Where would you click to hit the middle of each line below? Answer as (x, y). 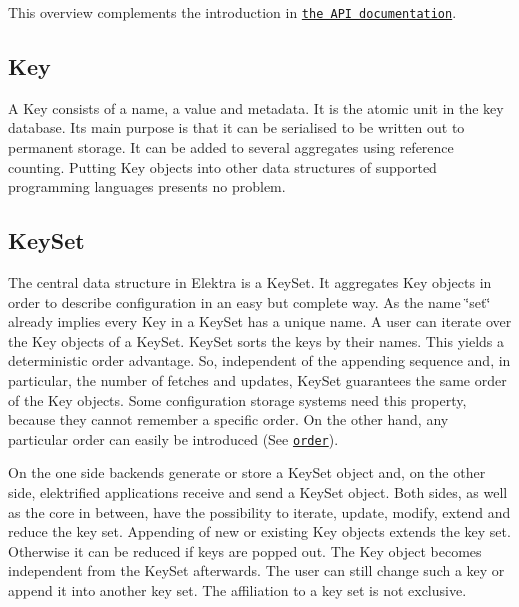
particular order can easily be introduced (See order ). (173, 438)
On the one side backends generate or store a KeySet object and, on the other (247, 472)
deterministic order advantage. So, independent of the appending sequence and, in (259, 360)
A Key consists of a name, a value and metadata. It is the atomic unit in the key (256, 107)
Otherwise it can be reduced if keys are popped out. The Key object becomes (245, 550)
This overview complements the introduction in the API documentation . (232, 12)
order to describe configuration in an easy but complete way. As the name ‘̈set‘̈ (249, 301)
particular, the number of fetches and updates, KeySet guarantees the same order (257, 380)
